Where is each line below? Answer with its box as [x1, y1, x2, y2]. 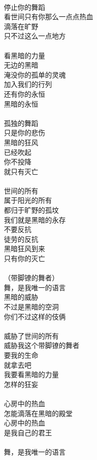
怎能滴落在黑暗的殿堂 [4, 408, 73, 418]
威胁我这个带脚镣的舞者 [4, 340, 79, 350]
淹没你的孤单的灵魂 [4, 69, 66, 79]
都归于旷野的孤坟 [4, 205, 59, 215]
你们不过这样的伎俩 [4, 311, 66, 321]
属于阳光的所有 [4, 195, 52, 205]
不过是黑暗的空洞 [4, 302, 59, 311]
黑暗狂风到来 [4, 243, 45, 254]
